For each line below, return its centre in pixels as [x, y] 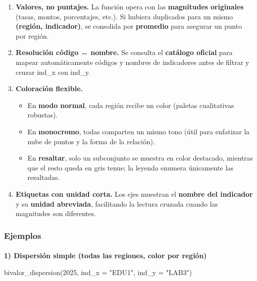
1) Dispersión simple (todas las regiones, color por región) [105, 255]
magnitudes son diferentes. [56, 213]
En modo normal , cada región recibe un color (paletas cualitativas [131, 105]
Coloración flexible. [49, 88]
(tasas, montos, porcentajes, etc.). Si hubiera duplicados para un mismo [124, 16]
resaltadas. [44, 177]
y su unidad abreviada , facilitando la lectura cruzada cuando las [117, 203]
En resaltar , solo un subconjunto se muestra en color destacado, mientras [140, 158]
